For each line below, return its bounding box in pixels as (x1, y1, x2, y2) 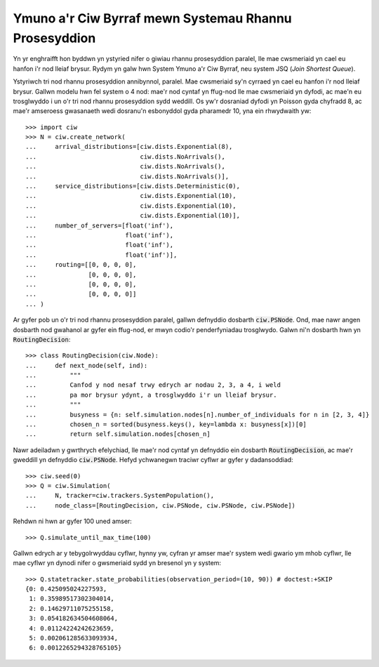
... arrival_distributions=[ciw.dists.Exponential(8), (25, 143, 233, 151)
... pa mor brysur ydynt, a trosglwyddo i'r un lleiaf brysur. (25, 390, 277, 399)
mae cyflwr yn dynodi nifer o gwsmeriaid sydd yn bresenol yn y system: (13, 559, 221, 567)
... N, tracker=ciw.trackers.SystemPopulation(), (25, 491, 214, 500)
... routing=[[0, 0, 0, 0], (25, 260, 137, 269)
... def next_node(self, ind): (25, 362, 148, 369)
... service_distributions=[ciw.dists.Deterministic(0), (25, 183, 240, 190)
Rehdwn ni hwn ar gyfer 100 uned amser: (13, 517, 133, 526)
